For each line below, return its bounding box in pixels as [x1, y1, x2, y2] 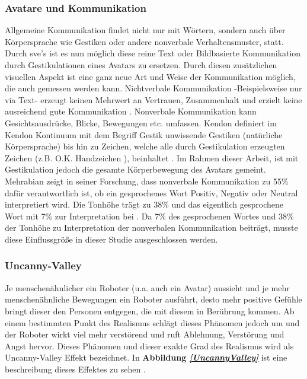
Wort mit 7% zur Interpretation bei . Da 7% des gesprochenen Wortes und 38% [5, 209, 294, 222]
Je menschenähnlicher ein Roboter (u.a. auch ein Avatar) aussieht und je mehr [5, 281, 290, 294]
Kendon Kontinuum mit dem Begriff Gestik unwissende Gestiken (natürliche [5, 128, 283, 141]
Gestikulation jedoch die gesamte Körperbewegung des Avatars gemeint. [5, 163, 266, 176]
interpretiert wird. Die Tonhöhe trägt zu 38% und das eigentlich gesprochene [5, 198, 283, 211]
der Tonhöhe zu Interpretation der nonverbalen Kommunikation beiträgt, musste [5, 221, 298, 234]
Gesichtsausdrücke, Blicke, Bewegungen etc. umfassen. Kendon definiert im [5, 116, 277, 129]
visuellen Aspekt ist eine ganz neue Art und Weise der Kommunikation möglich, [5, 70, 296, 82]
